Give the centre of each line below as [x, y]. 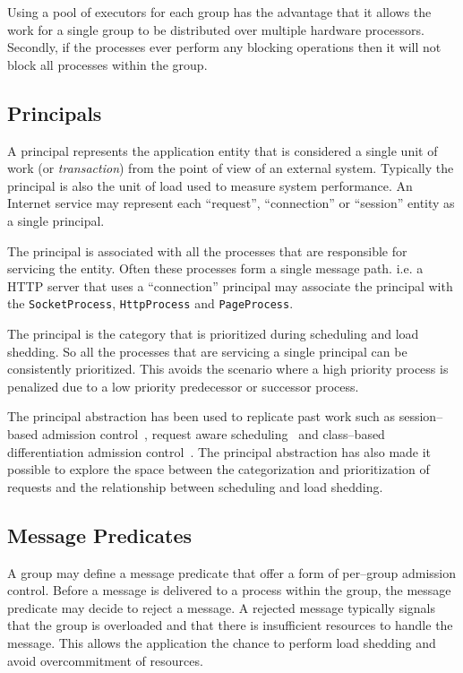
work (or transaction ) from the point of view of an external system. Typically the [231, 168]
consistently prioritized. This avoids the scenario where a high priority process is [228, 369]
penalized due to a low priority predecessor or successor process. [183, 386]
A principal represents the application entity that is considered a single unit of [223, 150]
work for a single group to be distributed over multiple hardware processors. [216, 29]
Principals [55, 112]
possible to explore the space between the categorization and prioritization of [219, 469]
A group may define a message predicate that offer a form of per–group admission [232, 572]
